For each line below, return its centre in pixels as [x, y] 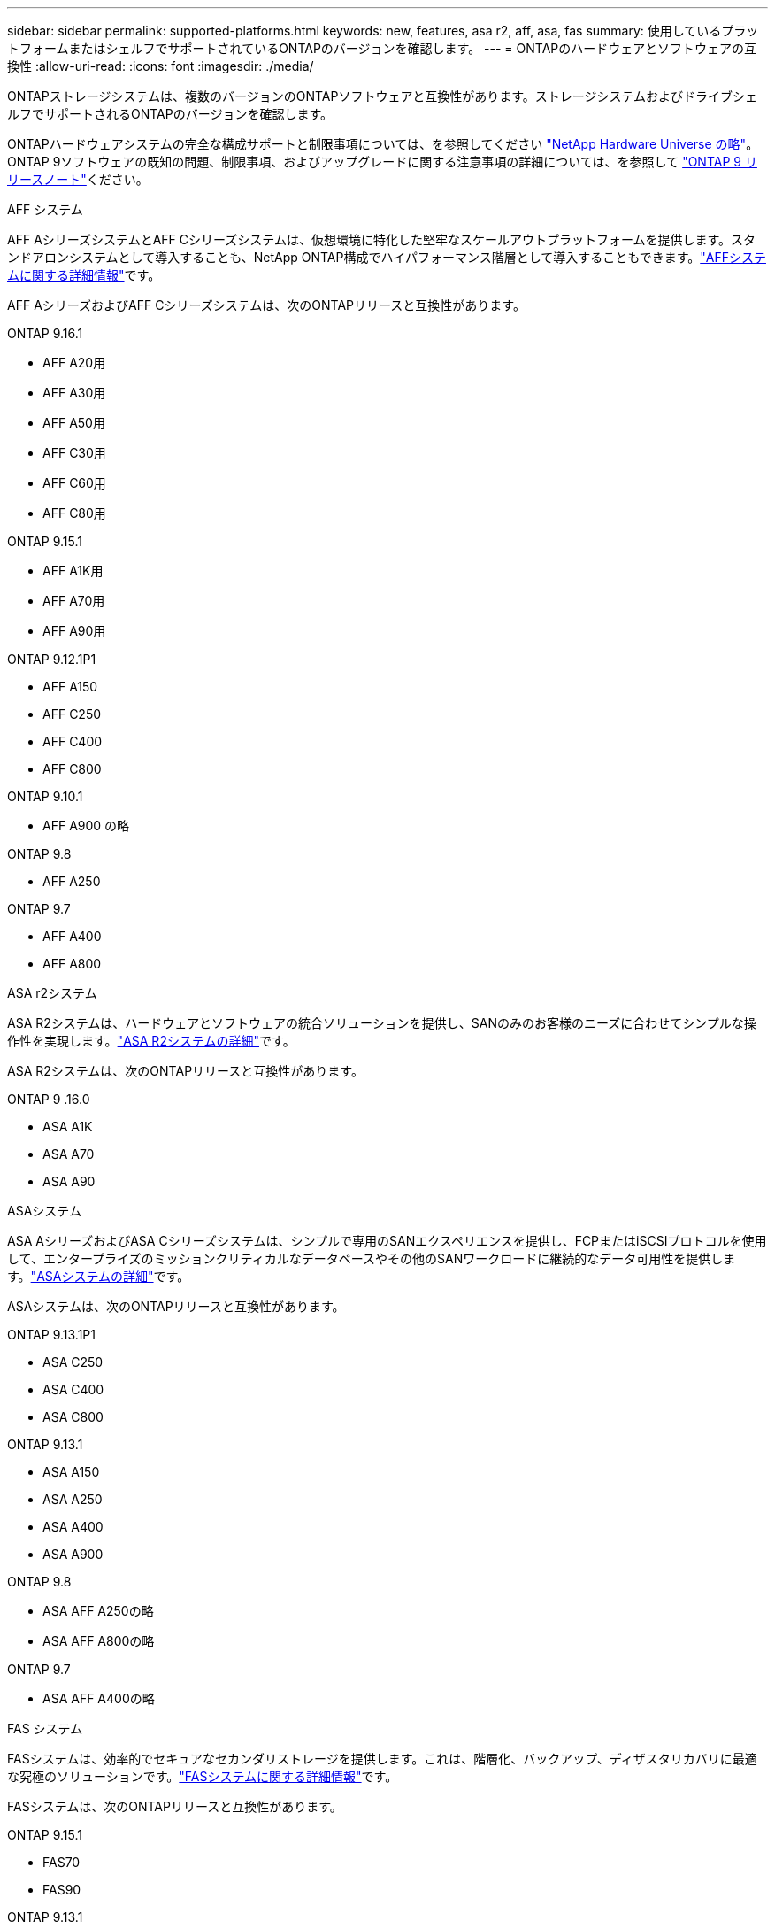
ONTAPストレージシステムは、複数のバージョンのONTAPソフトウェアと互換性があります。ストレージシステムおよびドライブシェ [383, 96]
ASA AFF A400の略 [99, 1698]
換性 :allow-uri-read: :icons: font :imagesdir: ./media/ [161, 66]
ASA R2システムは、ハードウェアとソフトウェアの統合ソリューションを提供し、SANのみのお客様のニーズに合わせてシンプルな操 [382, 1023]
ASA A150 [71, 1472]
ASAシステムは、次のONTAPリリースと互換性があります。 [176, 1306]
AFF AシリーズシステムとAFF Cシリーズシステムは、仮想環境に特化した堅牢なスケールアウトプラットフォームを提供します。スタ [382, 239]
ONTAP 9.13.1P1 [51, 1335]
